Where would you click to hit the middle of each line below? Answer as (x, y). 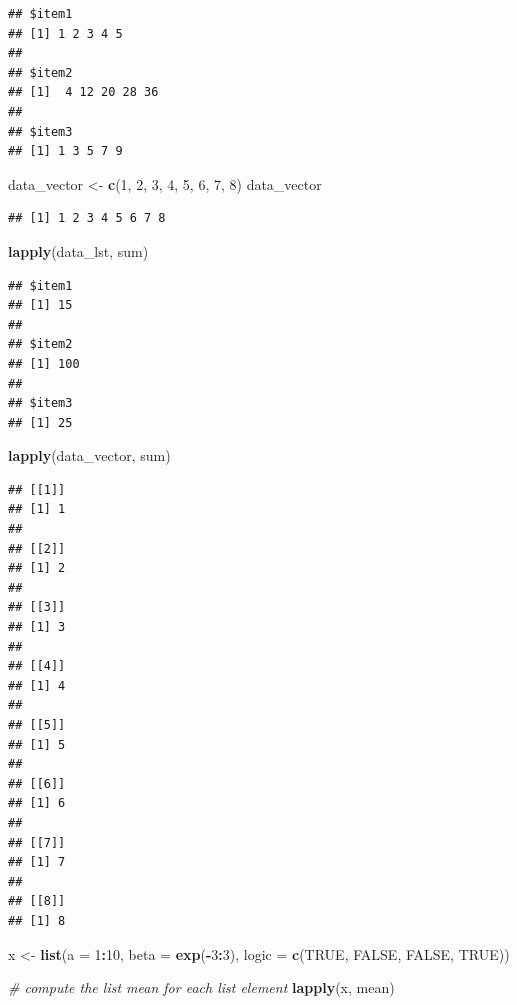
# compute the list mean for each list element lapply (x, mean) (201, 987)
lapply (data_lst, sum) (78, 250)
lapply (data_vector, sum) (89, 455)
